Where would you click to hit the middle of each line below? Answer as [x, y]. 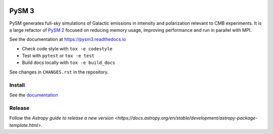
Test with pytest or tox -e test [58, 56]
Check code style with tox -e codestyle [67, 48]
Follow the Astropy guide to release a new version [61, 118]
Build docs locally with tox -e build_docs [69, 62]
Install [17, 85]
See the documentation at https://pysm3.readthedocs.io [68, 39]
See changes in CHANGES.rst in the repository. [59, 72]
